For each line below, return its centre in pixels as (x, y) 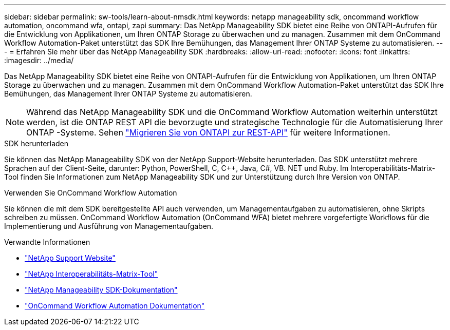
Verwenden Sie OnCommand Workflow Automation (91, 193)
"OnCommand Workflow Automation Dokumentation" (115, 306)
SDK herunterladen (36, 143)
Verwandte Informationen (47, 242)
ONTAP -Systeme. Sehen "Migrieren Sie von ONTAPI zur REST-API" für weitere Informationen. (208, 132)
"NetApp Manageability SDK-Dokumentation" (101, 290)
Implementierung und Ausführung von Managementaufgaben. (109, 226)
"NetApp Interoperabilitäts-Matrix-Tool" (91, 274)
